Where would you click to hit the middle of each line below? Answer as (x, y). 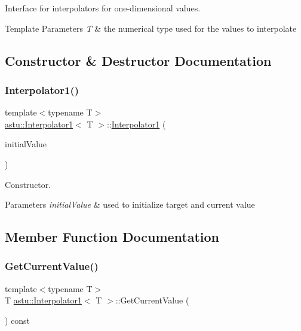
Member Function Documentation (112, 237)
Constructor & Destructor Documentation (138, 60)
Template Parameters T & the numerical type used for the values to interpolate (151, 28)
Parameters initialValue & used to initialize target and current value (130, 204)
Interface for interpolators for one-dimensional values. (103, 8)
